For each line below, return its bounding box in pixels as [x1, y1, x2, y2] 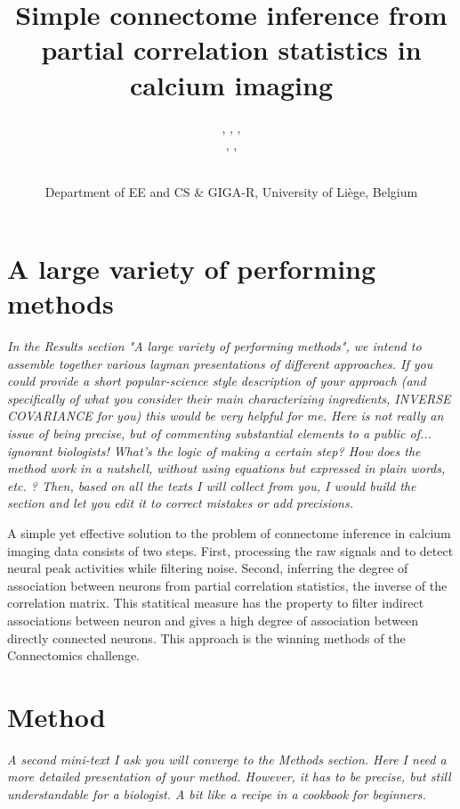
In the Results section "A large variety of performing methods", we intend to [7, 337, 422, 355]
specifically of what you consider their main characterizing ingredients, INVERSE [7, 388, 451, 407]
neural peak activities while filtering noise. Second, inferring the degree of [7, 559, 408, 577]
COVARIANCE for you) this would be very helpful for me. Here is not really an [7, 406, 444, 425]
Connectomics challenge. [7, 646, 141, 665]
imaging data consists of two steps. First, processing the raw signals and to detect [7, 541, 454, 560]
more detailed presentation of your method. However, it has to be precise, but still [7, 767, 451, 786]
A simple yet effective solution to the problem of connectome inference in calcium [7, 523, 451, 542]
